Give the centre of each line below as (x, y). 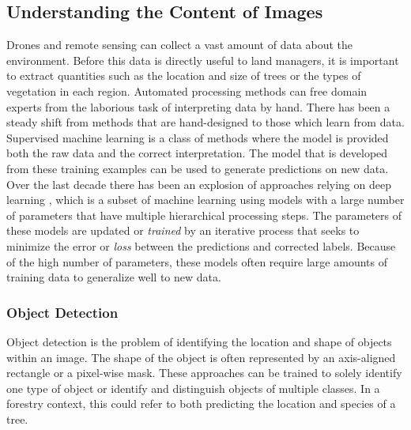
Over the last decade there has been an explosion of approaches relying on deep (199, 184)
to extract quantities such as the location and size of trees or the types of (184, 75)
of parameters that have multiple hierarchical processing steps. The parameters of (204, 215)
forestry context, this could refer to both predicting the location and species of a (201, 404)
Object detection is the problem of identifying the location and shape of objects (199, 341)
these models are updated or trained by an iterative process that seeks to (183, 230)
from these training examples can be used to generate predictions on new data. (198, 168)
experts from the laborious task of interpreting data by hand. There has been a (198, 106)
